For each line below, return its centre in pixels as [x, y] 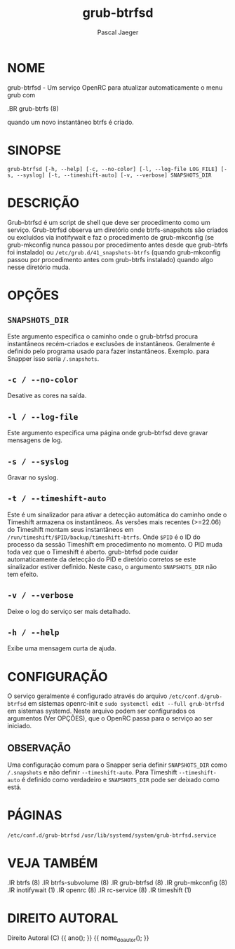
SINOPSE [34, 150]
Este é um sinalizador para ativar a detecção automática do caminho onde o [117, 514]
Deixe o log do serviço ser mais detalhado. [69, 611]
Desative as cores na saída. [47, 396]
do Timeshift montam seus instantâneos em [70, 529]
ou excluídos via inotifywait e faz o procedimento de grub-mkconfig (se [110, 237]
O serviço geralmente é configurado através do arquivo [87, 696]
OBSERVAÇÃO [39, 748]
